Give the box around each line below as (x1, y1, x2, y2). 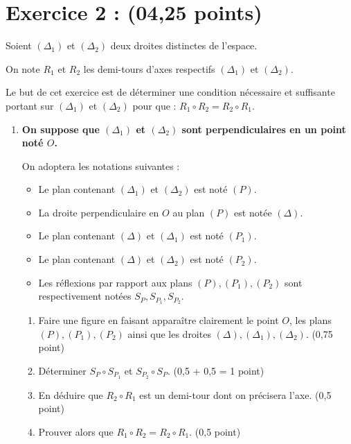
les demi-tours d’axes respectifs (83, 61, 215, 76)
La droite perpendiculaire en (38, 205, 159, 219)
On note (6, 61, 40, 76)
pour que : (132, 98, 177, 112)
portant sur (6, 98, 54, 112)
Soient (6, 38, 32, 53)
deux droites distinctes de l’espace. (110, 38, 258, 53)
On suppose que (21, 121, 100, 136)
